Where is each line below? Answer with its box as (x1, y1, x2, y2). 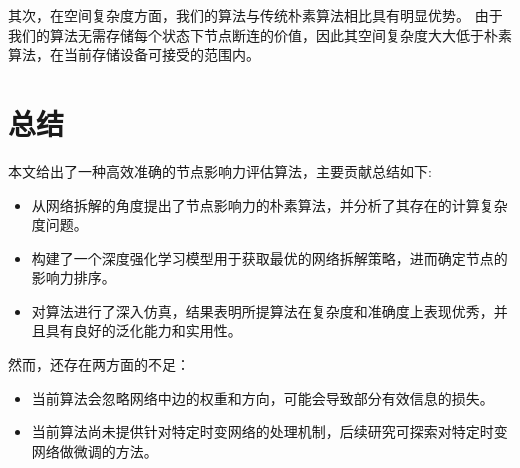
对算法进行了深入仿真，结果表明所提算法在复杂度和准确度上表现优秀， (31, 300, 494, 321)
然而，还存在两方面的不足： (8, 354, 190, 375)
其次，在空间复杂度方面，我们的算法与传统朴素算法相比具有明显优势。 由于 (8, 5, 503, 25)
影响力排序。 (31, 267, 116, 288)
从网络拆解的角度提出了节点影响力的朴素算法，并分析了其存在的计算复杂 (31, 194, 508, 215)
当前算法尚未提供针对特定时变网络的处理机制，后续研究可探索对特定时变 (31, 421, 508, 442)
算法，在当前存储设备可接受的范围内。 (8, 44, 260, 65)
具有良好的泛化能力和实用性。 (45, 320, 242, 341)
